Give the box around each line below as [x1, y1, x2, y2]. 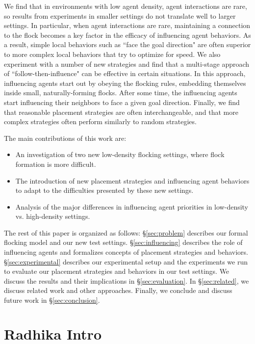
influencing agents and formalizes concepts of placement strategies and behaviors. [4, 247, 248, 257]
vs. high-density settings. [15, 211, 90, 221]
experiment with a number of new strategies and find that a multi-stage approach [4, 58, 250, 69]
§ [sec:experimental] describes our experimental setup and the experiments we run [4, 256, 248, 266]
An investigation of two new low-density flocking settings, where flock [15, 149, 225, 159]
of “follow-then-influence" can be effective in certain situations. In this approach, [4, 68, 246, 79]
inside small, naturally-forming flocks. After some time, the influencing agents [4, 87, 237, 98]
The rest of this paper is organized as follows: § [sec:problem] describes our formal [4, 227, 248, 238]
